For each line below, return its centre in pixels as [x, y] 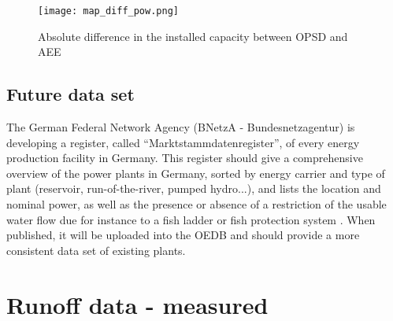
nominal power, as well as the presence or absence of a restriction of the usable [196, 204]
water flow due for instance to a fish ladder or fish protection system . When [191, 219]
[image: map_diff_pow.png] [108, 11]
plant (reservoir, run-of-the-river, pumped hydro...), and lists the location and [194, 188]
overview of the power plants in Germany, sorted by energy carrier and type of [196, 173]
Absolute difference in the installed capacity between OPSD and [193, 36]
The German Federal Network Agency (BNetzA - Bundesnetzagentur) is [181, 127]
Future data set [70, 94]
